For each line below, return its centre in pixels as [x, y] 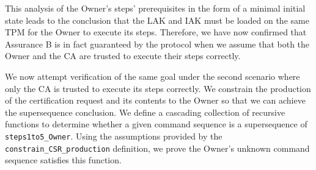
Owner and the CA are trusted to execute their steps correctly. [123, 56]
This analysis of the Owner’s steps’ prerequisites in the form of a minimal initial [155, 8]
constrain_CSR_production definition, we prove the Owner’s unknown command [157, 148]
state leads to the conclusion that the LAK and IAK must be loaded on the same [157, 20]
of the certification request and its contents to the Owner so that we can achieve [155, 100]
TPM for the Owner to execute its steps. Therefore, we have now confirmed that [156, 32]
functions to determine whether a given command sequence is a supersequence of [156, 124]
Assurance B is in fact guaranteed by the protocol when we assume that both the [157, 44]
